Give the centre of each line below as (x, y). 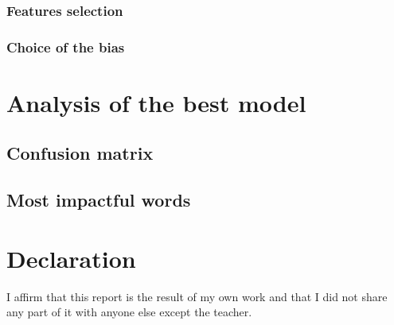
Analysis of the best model (156, 102)
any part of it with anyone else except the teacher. (129, 312)
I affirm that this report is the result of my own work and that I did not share (197, 296)
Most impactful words (99, 200)
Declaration (71, 258)
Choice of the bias (66, 46)
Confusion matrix (80, 153)
